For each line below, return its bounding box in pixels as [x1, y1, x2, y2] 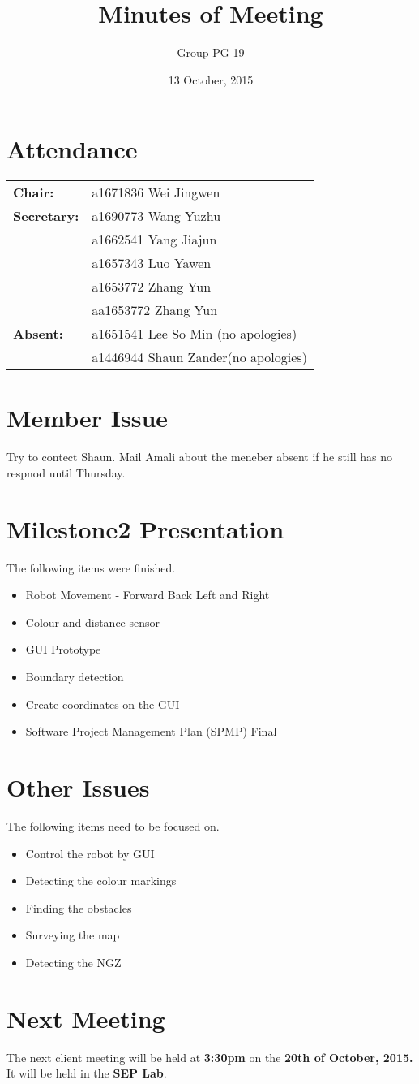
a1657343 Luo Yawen [92, 253, 212, 273]
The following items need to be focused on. [6, 817, 220, 834]
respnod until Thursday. [6, 464, 126, 481]
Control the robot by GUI [25, 844, 155, 862]
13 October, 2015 [168, 71, 254, 88]
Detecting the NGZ [25, 953, 122, 970]
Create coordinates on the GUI [25, 695, 180, 712]
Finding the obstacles [25, 899, 132, 916]
